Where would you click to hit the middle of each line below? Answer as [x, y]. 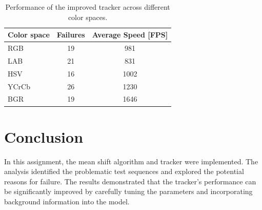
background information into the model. [67, 201]
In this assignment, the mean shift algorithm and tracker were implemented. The [131, 161]
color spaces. [88, 17]
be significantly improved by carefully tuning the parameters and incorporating [128, 191]
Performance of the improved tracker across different [88, 7]
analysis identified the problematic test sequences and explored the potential [124, 171]
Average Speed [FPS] [130, 35]
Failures [71, 35]
